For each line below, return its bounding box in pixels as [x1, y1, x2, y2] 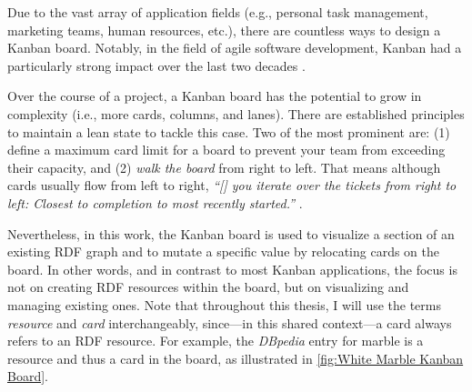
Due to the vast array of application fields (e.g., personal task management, [7, 3, 428, 21]
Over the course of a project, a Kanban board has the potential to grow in [7, 86, 422, 106]
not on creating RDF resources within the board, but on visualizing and [7, 277, 409, 297]
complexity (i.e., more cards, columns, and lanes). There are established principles [7, 104, 465, 123]
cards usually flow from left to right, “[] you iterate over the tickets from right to [7, 176, 457, 195]
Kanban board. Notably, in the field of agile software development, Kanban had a [7, 38, 462, 57]
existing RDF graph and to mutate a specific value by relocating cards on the [7, 242, 440, 261]
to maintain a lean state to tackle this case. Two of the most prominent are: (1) [7, 122, 450, 141]
